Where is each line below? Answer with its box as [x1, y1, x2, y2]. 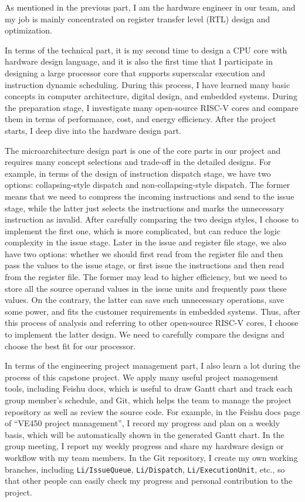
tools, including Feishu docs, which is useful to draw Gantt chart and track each [5, 382, 293, 395]
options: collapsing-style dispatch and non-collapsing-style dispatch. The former [5, 178, 290, 191]
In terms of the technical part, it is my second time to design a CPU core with [5, 43, 287, 56]
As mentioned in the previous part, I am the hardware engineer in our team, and [5, 1, 296, 13]
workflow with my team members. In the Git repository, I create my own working [5, 451, 298, 463]
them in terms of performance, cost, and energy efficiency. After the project [5, 113, 276, 125]
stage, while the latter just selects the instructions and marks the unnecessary [5, 201, 284, 214]
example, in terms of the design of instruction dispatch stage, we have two [5, 167, 271, 179]
